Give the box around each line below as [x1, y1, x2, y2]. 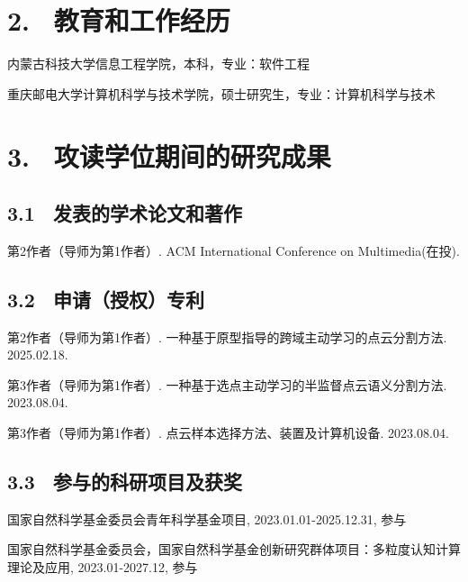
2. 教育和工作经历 [7, 2, 230, 39]
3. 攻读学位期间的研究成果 [7, 137, 331, 174]
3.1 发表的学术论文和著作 [7, 199, 242, 227]
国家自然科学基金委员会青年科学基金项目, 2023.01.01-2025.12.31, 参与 [7, 509, 407, 528]
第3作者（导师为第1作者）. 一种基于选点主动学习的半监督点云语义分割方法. [7, 375, 447, 394]
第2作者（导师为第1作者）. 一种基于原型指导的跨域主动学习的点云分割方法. [7, 327, 447, 346]
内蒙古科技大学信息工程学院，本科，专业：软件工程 [7, 54, 310, 73]
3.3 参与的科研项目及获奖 [7, 468, 242, 496]
